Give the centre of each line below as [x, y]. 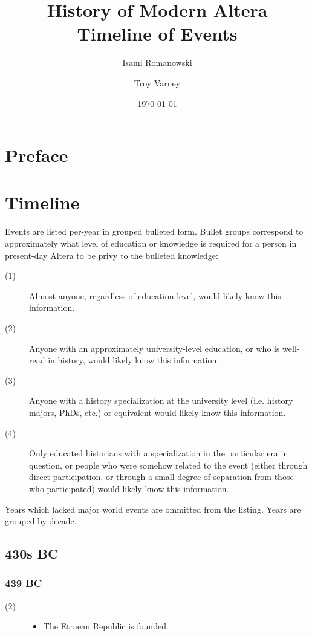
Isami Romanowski [157, 63]
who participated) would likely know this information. [129, 488]
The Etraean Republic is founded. [106, 626]
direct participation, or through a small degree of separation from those [161, 477]
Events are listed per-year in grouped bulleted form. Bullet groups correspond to [154, 231]
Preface [37, 155]
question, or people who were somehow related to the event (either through [168, 465]
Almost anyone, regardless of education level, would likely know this [155, 295]
